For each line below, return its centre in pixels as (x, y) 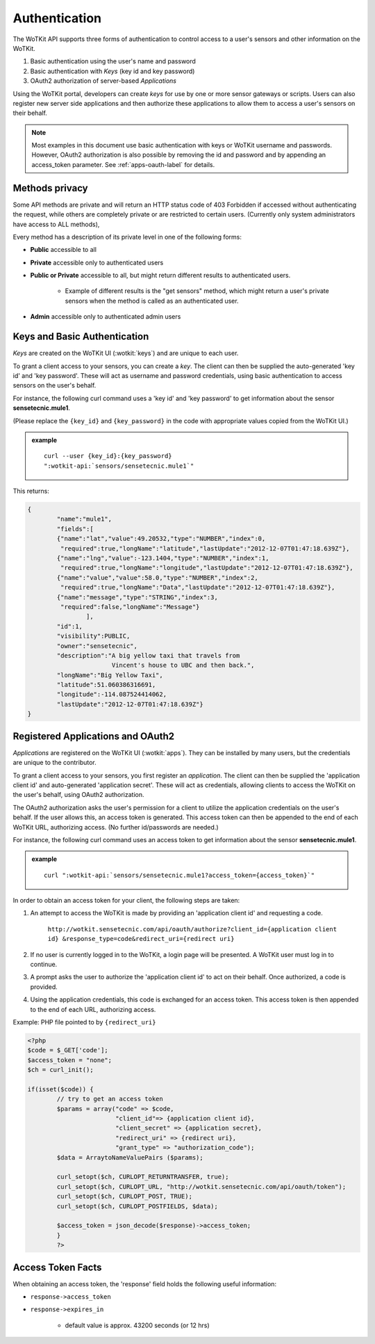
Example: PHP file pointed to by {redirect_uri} (84, 1022)
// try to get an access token (110, 1099)
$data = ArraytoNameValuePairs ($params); (130, 1157)
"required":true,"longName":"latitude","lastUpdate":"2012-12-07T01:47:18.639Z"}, (205, 548)
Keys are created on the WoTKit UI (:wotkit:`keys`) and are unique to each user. (126, 353)
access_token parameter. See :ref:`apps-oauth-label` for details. (123, 164)
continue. (44, 965)
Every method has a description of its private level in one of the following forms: (127, 237)
